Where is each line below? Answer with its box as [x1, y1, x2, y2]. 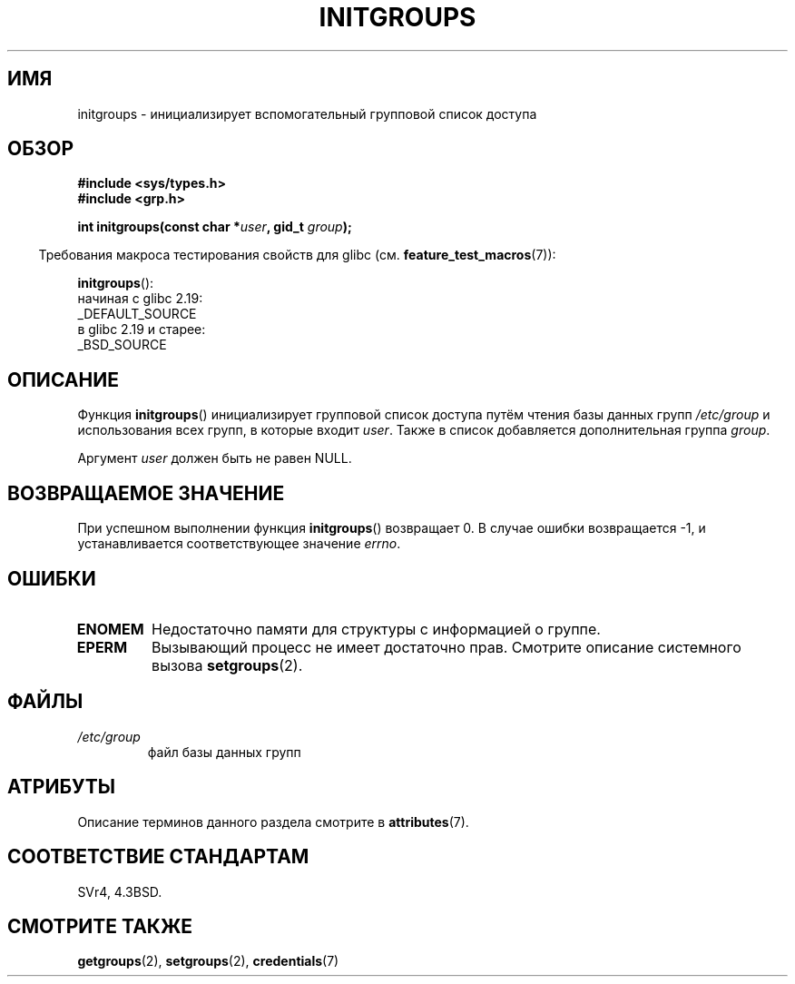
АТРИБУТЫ [7, 775, 116, 799]
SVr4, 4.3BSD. [77, 883, 162, 900]
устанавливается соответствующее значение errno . [77, 536, 401, 552]
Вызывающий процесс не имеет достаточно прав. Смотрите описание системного [152, 637, 741, 656]
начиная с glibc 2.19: [77, 290, 203, 307]
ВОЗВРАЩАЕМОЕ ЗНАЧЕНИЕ [7, 481, 285, 505]
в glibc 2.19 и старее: [77, 321, 206, 338]
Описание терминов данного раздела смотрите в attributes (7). [77, 813, 469, 830]
